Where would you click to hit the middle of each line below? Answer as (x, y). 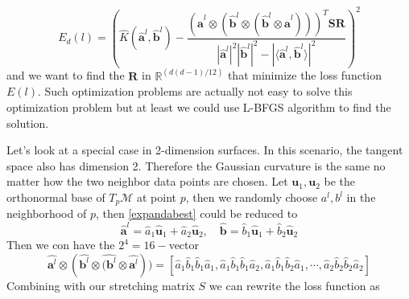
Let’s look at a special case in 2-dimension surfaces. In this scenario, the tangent (205, 150)
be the (340, 181)
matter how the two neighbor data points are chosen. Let (147, 181)
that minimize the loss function (305, 75)
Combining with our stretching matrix (101, 285)
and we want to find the (66, 75)
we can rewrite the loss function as (294, 285)
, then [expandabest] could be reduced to (196, 213)
